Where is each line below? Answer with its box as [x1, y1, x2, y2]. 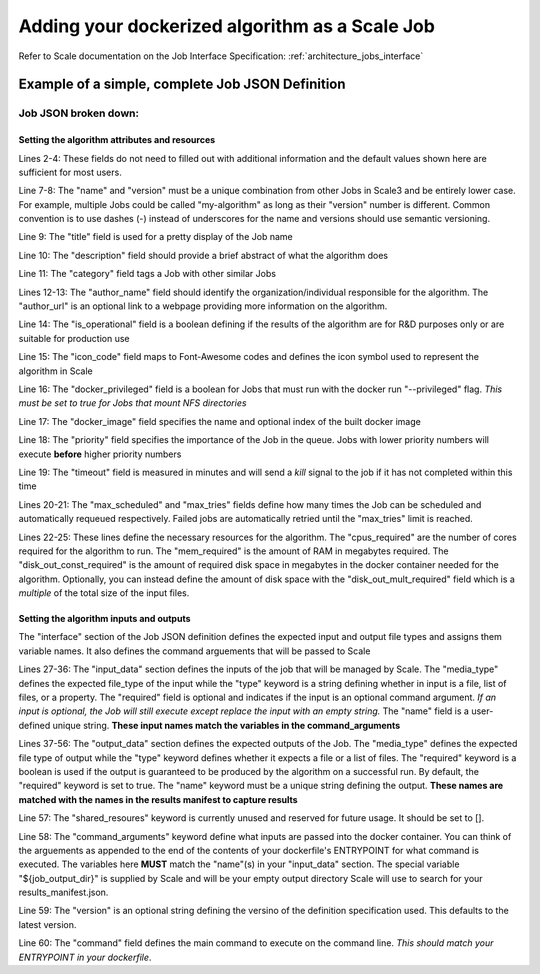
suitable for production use [18, 332, 130, 344]
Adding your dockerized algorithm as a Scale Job [18, 15, 435, 37]
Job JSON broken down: [18, 106, 140, 120]
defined [18, 719, 51, 731]
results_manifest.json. [18, 886, 109, 899]
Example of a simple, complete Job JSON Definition [18, 76, 346, 93]
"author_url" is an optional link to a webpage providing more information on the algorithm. [18, 300, 388, 312]
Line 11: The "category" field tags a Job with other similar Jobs [18, 268, 277, 280]
